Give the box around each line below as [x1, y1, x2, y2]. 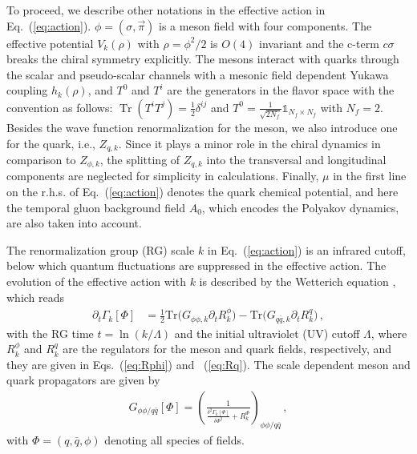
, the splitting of [99, 151, 180, 168]
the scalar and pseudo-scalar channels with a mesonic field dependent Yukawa [6, 66, 389, 82]
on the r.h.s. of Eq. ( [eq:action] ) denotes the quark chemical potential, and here [6, 183, 399, 200]
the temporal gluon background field [6, 199, 185, 215]
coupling [6, 82, 48, 98]
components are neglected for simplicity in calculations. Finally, [6, 167, 319, 184]
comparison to [6, 151, 76, 168]
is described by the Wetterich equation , [199, 273, 396, 290]
